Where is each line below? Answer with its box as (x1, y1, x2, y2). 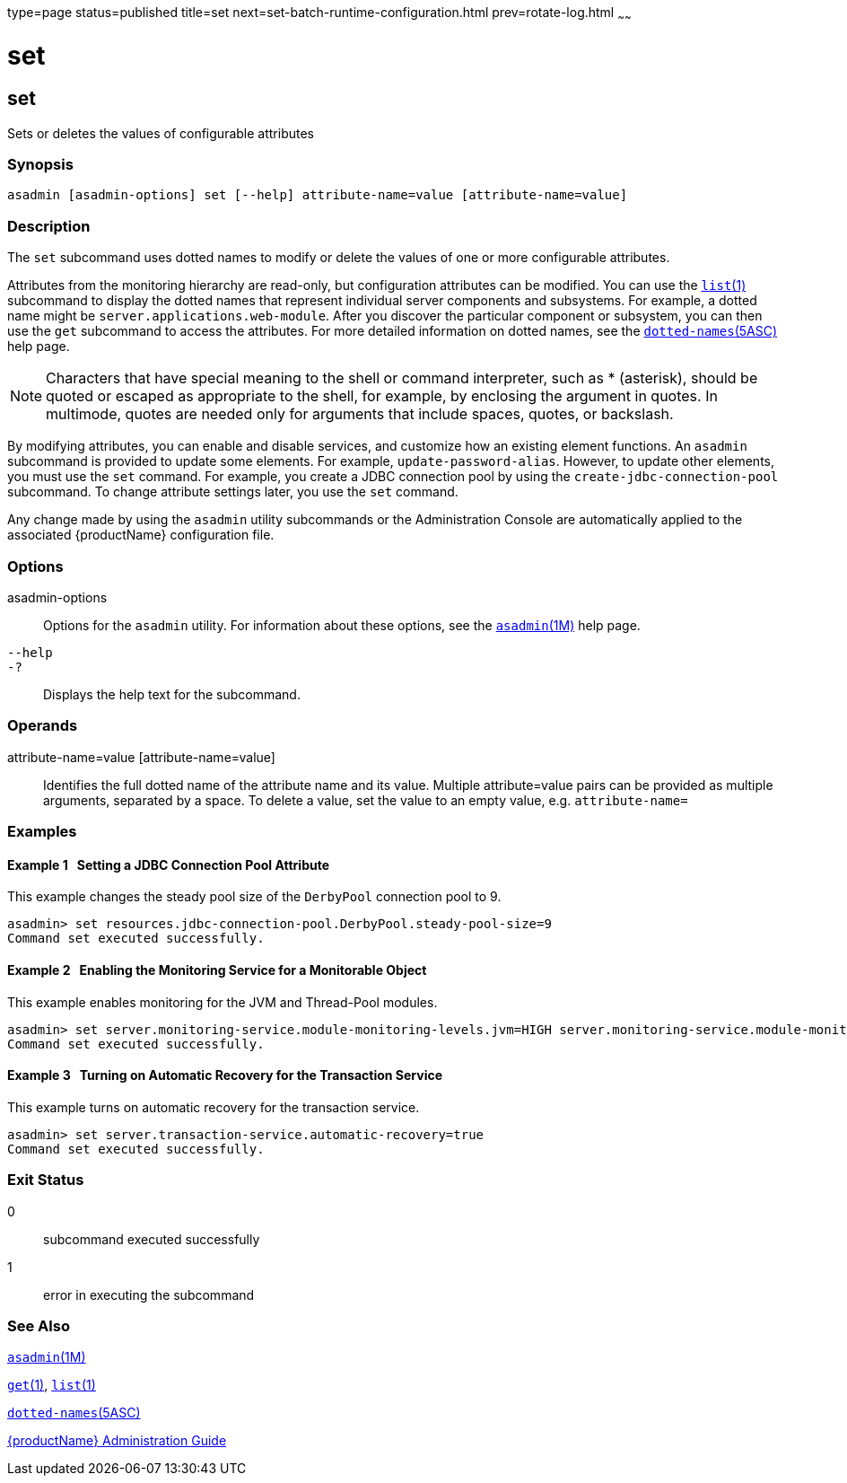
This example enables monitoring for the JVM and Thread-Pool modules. (7, 994, 438, 1010)
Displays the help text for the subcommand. (43, 686, 301, 702)
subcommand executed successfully (43, 1231, 260, 1247)
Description (7, 216, 91, 235)
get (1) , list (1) (7, 1377, 96, 1393)
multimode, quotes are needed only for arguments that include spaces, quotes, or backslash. (46, 405, 674, 424)
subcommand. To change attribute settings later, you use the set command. (7, 484, 458, 500)
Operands (7, 716, 78, 735)
